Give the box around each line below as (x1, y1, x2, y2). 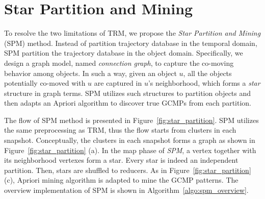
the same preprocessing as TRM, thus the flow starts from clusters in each (4, 125, 236, 135)
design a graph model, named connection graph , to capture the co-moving (4, 57, 234, 68)
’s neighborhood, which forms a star (148, 78, 260, 88)
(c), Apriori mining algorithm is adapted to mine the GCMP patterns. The (4, 175, 238, 185)
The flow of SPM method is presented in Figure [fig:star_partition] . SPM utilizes (4, 114, 259, 125)
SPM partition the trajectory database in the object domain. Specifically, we (4, 47, 243, 58)
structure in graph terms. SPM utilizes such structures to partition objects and (4, 87, 251, 98)
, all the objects (183, 67, 232, 78)
